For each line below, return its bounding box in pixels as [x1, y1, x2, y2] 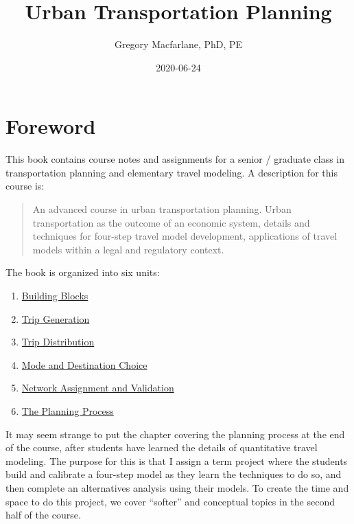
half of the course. [5, 508, 81, 522]
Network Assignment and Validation [21, 380, 174, 395]
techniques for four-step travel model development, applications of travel [32, 229, 338, 243]
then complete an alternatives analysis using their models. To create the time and [5, 480, 349, 494]
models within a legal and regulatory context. [32, 242, 224, 256]
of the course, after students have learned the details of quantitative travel [5, 440, 318, 455]
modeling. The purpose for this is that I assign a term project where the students [5, 453, 348, 468]
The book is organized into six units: [5, 265, 160, 280]
